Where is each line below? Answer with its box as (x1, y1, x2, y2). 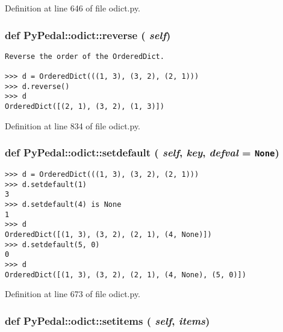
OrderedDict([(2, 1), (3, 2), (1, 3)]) (5, 102, 164, 111)
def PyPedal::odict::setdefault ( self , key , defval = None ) (5, 145, 279, 160)
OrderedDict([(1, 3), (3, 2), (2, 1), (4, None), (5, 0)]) (5, 270, 246, 279)
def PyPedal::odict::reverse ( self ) (5, 27, 171, 42)
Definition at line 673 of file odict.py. (5, 287, 141, 300)
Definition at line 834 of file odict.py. (5, 119, 141, 132)
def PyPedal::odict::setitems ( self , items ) (5, 313, 210, 328)
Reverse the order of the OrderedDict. (5, 52, 164, 61)
